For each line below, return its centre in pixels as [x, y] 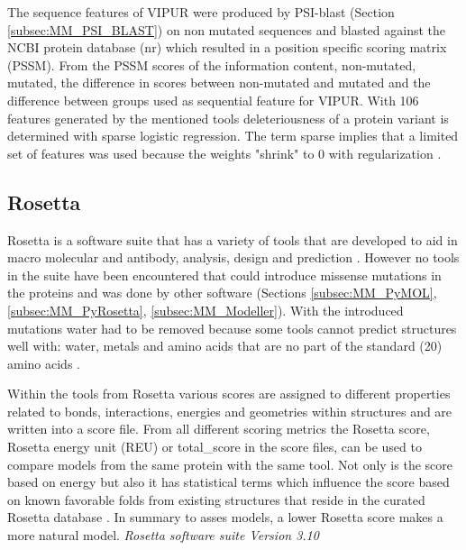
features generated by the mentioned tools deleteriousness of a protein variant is [228, 118]
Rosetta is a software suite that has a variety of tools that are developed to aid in [233, 239]
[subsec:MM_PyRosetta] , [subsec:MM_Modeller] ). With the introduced [206, 310]
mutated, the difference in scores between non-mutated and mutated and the [219, 82]
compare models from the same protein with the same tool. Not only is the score [230, 464]
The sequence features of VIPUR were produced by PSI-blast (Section [201, 12]
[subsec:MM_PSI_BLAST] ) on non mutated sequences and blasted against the [226, 29]
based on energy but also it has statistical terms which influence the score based [228, 482]
